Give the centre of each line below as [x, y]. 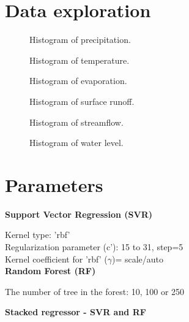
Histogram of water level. [76, 143]
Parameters [54, 184]
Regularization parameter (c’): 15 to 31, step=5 [94, 247]
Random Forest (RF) [50, 271]
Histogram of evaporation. [78, 81]
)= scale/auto [138, 259]
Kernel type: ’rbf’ [38, 235]
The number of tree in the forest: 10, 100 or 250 [95, 291]
